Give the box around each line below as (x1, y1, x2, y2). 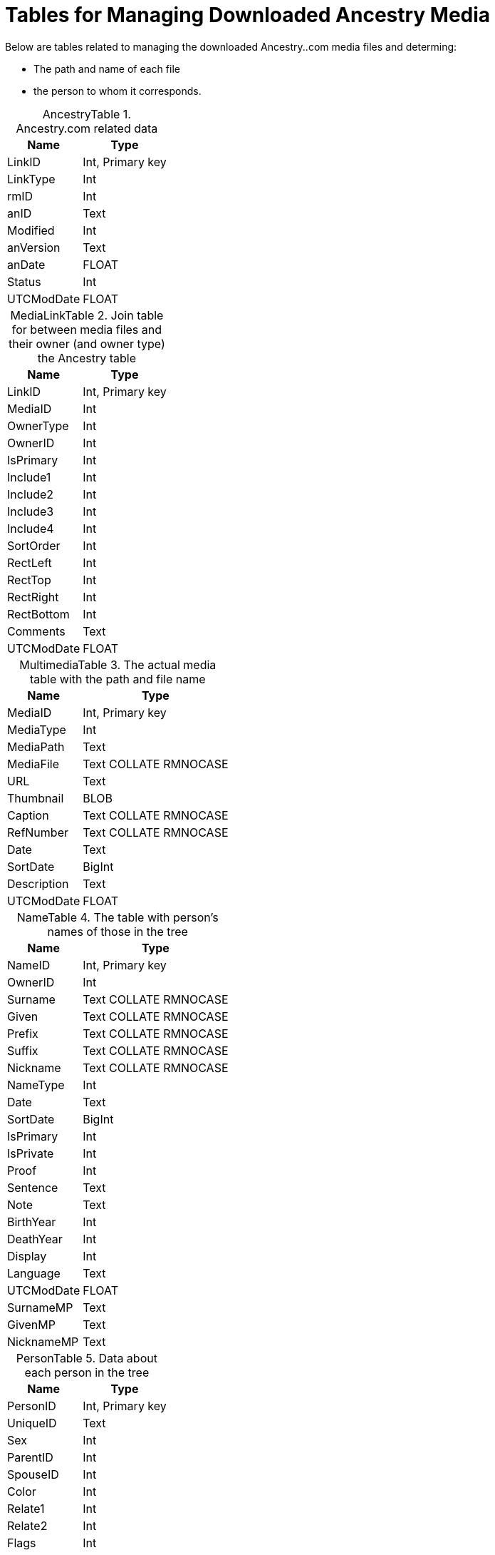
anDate (7, 257, 46, 272)
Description (7, 876, 69, 891)
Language (7, 1265, 61, 1280)
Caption (7, 807, 49, 822)
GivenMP (7, 1317, 56, 1332)
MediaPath (7, 739, 65, 754)
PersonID (7, 1398, 56, 1413)
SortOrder (7, 538, 61, 553)
